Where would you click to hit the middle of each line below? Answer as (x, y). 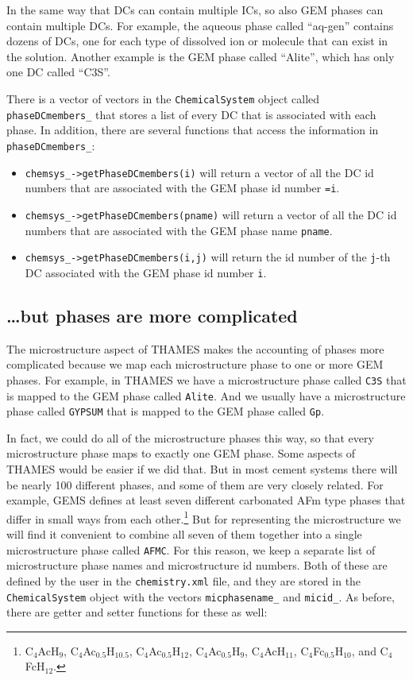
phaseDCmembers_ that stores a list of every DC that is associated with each (191, 114)
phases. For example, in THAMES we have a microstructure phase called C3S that (206, 379)
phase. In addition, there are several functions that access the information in (193, 130)
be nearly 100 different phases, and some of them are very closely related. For (195, 484)
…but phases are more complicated (152, 315)
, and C (370, 650)
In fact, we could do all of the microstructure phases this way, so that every (190, 437)
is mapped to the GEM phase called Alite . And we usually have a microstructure (206, 395)
